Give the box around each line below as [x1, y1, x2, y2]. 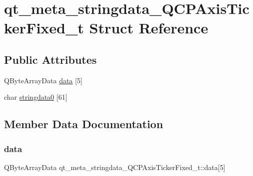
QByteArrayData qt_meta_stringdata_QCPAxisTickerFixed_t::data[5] [4, 162, 225, 172]
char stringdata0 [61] [4, 92, 67, 102]
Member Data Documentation [4, 116, 163, 132]
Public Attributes [4, 51, 97, 67]
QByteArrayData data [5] [4, 75, 82, 85]
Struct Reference [89, 17, 208, 38]
